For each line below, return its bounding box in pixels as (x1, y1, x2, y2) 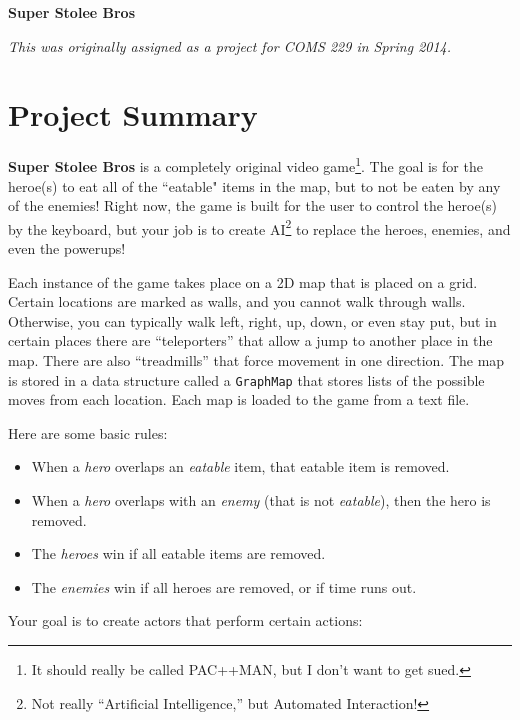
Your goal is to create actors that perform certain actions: (8, 610, 363, 631)
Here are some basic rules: (8, 422, 168, 443)
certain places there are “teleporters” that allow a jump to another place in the (8, 330, 493, 351)
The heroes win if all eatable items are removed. (31, 543, 326, 564)
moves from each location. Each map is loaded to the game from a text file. (8, 389, 470, 410)
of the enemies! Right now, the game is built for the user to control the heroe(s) (8, 195, 498, 216)
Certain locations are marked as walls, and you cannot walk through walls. (8, 291, 466, 312)
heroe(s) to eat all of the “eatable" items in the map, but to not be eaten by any (8, 175, 501, 196)
